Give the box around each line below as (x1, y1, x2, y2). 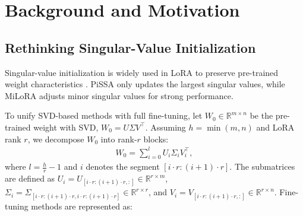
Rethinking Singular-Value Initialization (5, 38, 256, 56)
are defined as (5, 172, 55, 185)
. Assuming (145, 120, 186, 133)
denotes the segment (86, 160, 160, 173)
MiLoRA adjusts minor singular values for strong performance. (5, 89, 233, 101)
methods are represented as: (31, 199, 133, 212)
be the (250, 109, 273, 122)
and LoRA (256, 120, 295, 133)
